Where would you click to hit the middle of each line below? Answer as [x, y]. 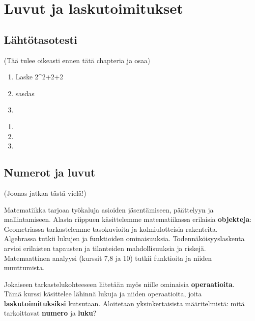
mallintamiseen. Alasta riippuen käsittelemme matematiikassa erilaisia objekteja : [128, 219]
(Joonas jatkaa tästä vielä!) [45, 193]
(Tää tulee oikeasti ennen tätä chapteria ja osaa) [77, 60]
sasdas [25, 93]
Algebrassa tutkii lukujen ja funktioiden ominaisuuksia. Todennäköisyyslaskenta [124, 238]
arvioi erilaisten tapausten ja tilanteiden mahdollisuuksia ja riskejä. [105, 248]
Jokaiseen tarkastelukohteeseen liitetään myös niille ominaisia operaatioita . [119, 284]
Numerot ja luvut [50, 172]
